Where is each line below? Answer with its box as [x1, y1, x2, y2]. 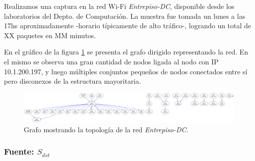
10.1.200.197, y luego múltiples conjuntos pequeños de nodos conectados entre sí [4, 66, 248, 76]
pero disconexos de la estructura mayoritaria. [4, 76, 141, 86]
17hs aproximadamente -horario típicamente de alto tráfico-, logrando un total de [4, 20, 252, 31]
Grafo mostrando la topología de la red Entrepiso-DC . [24, 124, 189, 134]
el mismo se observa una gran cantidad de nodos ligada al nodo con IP [4, 56, 219, 66]
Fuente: [4, 145, 34, 158]
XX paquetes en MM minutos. [4, 30, 96, 40]
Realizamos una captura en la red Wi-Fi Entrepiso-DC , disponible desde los [4, 1, 235, 11]
